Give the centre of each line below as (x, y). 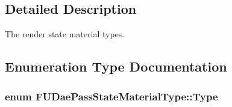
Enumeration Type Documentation (116, 66)
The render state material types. (65, 34)
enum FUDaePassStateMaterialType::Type (111, 96)
